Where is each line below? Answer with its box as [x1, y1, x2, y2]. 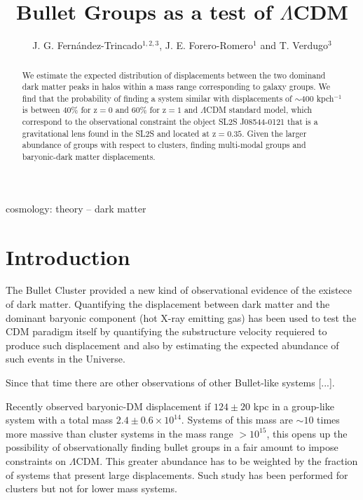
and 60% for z [115, 104, 167, 116]
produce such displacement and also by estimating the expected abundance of [6, 337, 339, 352]
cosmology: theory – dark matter [6, 201, 146, 215]
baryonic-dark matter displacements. [22, 151, 156, 163]
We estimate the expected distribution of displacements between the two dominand [22, 69, 326, 81]
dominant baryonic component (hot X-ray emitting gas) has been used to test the [6, 310, 357, 325]
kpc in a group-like [253, 398, 334, 413]
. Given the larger [242, 127, 307, 139]
